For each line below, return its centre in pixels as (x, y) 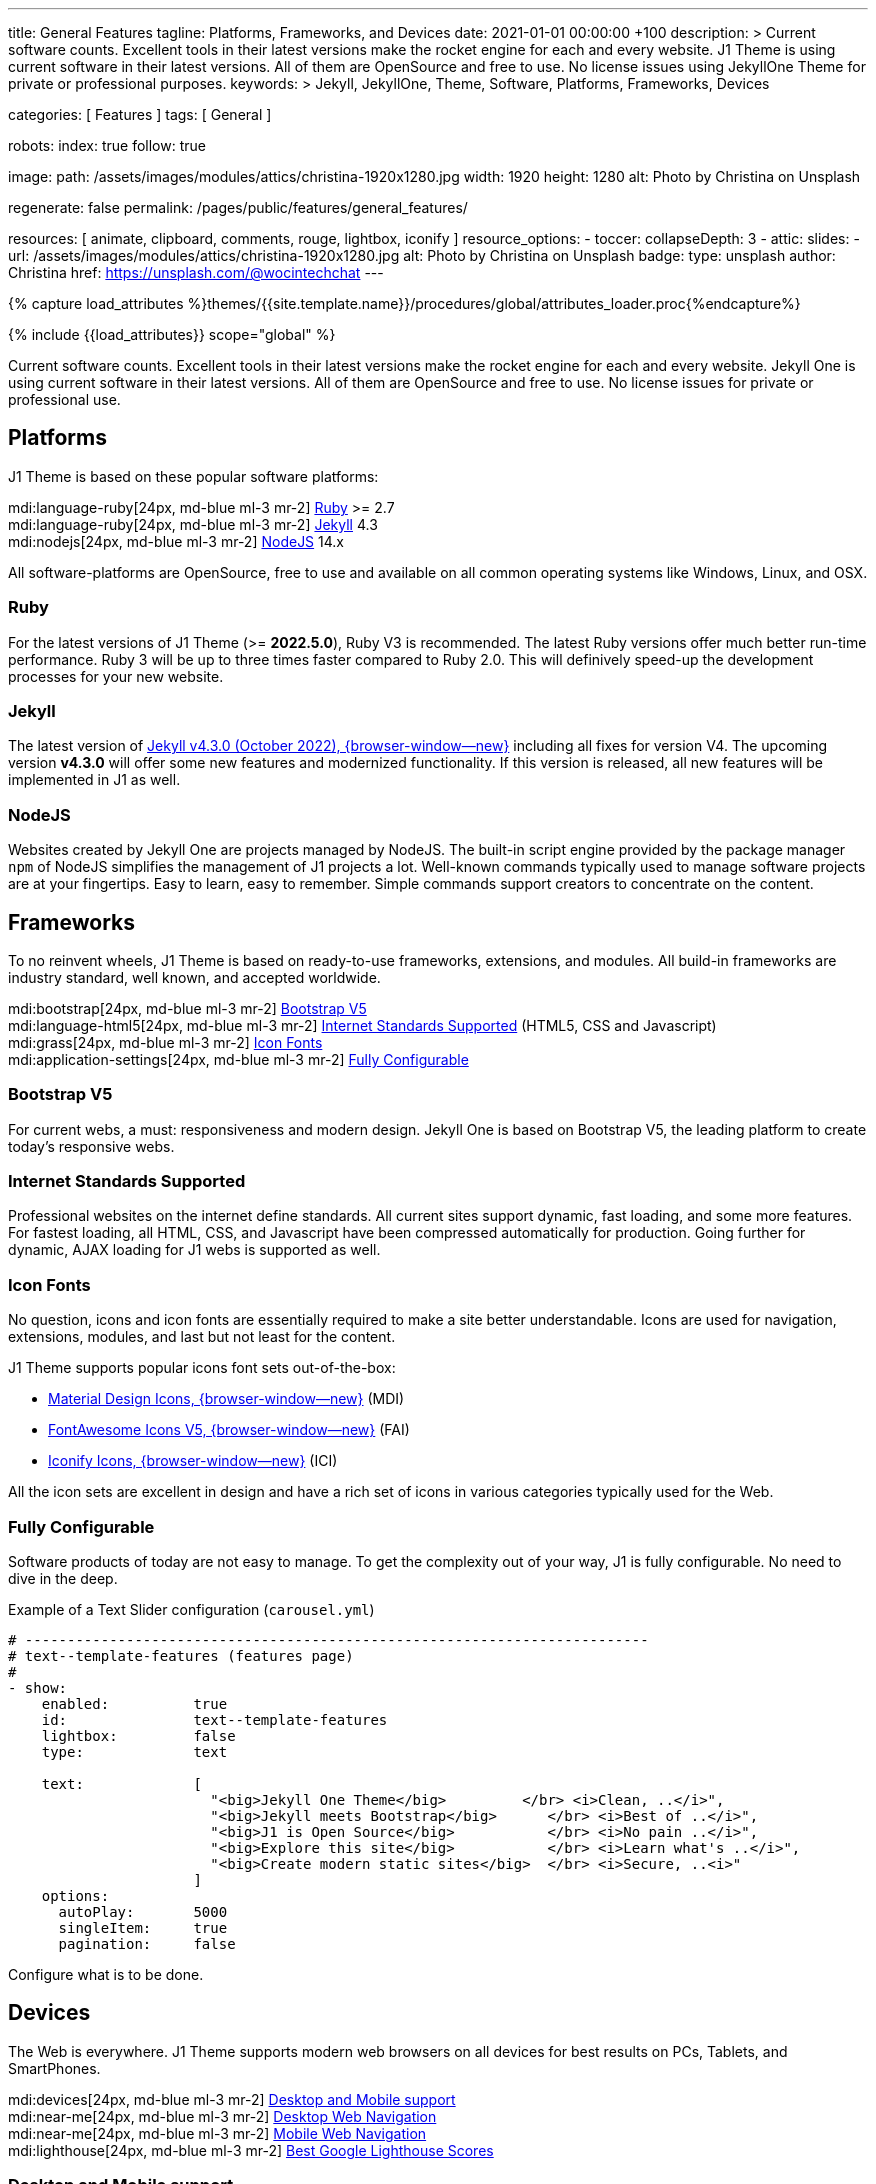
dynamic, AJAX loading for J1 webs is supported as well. (194, 1250)
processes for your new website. (116, 676)
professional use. (64, 399)
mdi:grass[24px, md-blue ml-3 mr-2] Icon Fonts (165, 1042)
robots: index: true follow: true (107, 145)
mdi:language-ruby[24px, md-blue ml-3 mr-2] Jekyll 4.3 (193, 524)
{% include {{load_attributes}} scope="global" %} (172, 334)
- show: (38, 1687)
